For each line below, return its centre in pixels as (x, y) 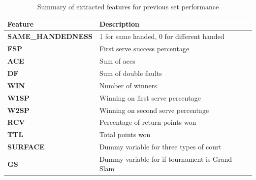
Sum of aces (117, 61)
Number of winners (128, 85)
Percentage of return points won (148, 122)
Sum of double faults (130, 73)
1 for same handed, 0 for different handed (162, 36)
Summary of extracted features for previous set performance (128, 6)
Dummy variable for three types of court (160, 147)
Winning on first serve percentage (150, 97)
